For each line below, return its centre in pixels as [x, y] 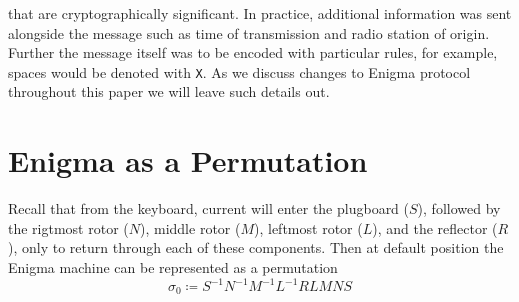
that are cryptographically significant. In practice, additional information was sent [260, 13]
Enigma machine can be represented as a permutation [173, 266]
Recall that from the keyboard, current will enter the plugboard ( [209, 208]
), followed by [459, 208]
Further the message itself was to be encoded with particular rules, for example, [253, 52]
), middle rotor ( [190, 227]
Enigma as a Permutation [188, 160]
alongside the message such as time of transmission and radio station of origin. [249, 32]
